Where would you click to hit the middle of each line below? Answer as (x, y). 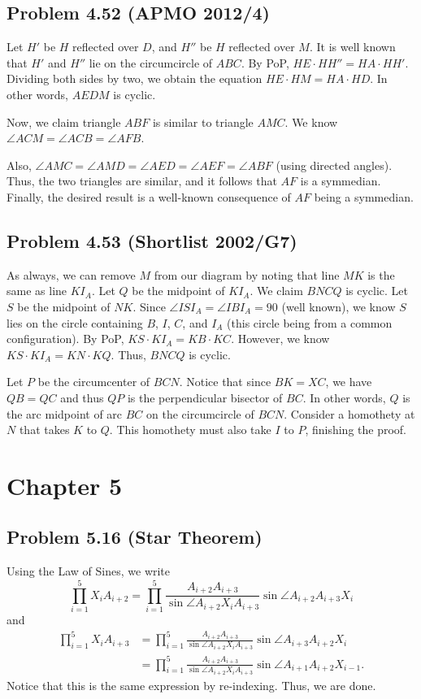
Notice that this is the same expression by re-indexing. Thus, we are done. (191, 685)
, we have (349, 382)
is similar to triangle (203, 122)
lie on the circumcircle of (151, 62)
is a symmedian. (341, 181)
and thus (82, 397)
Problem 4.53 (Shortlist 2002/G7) (152, 240)
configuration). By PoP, (65, 339)
